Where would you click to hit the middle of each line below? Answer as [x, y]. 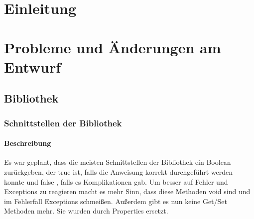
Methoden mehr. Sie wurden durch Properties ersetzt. [86, 211]
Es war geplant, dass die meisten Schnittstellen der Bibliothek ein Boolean [118, 162]
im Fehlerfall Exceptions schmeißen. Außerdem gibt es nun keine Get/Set [116, 201]
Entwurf [33, 66]
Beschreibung [28, 143]
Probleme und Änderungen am [113, 47]
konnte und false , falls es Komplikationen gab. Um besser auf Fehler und [116, 181]
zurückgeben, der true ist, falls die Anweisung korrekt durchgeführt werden [119, 171]
